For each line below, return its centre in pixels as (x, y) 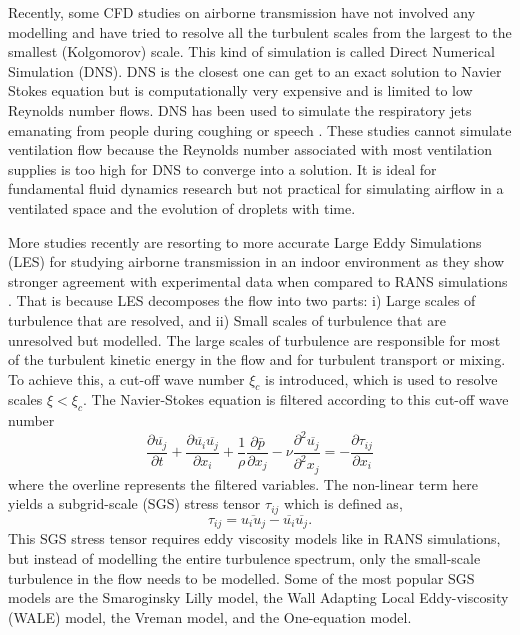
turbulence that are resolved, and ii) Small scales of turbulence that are (227, 319)
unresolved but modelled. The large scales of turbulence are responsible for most (254, 339)
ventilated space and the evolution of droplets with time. (182, 207)
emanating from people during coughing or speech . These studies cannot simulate (260, 129)
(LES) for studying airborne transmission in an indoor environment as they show (256, 261)
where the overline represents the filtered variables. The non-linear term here (243, 483)
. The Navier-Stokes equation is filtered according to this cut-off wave (296, 399)
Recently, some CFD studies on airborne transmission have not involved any (242, 12)
